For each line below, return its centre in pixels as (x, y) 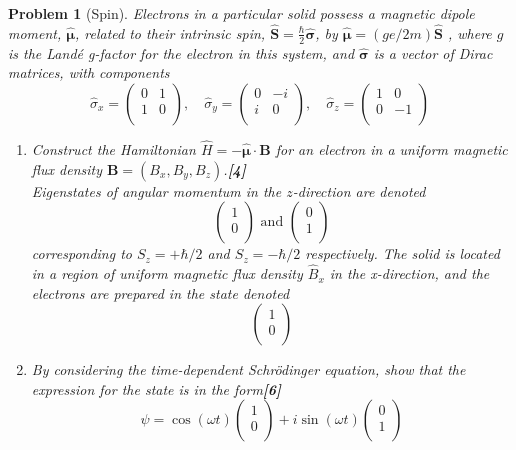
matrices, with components (89, 72)
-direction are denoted (359, 190)
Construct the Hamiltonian (113, 149)
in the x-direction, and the (409, 273)
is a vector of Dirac (433, 52)
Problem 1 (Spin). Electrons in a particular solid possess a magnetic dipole (241, 13)
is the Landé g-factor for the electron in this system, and (181, 52)
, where (469, 32)
